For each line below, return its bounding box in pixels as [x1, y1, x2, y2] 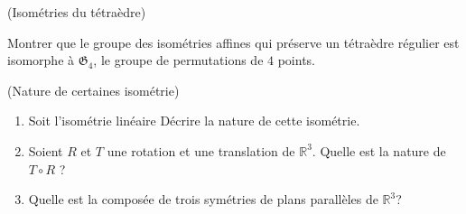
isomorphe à [7, 51, 75, 70]
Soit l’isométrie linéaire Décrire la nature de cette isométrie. [28, 111, 360, 130]
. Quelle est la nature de [312, 141, 446, 160]
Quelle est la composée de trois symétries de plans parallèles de [28, 190, 378, 209]
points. [277, 51, 315, 70]
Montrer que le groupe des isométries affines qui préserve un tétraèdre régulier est [7, 33, 460, 51]
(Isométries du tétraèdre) [7, 3, 146, 21]
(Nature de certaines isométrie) [7, 80, 180, 99]
